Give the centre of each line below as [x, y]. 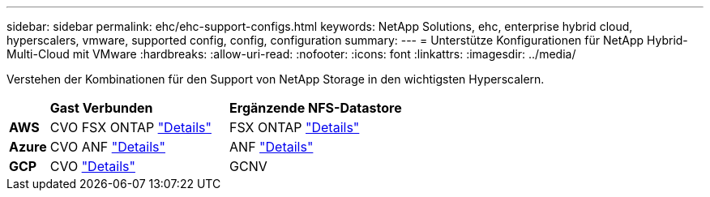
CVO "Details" [92, 166]
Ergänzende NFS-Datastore [316, 108]
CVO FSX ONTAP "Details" [130, 127]
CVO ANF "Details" [107, 147]
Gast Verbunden [101, 108]
